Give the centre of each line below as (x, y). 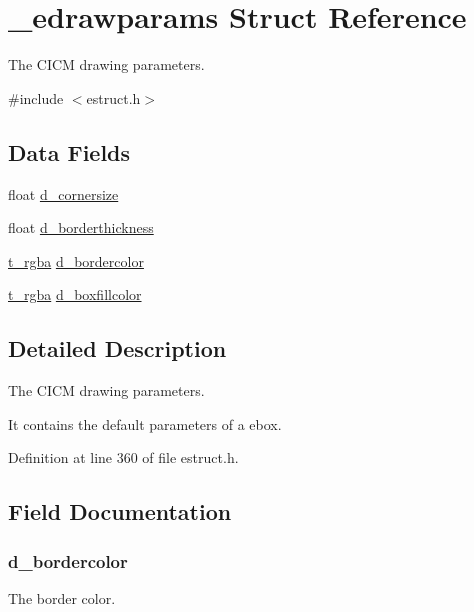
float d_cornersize (63, 193)
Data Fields (69, 151)
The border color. (62, 597)
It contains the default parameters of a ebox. (145, 423)
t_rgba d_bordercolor (76, 260)
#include (36, 97)
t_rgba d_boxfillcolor (75, 294)
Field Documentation (120, 511)
